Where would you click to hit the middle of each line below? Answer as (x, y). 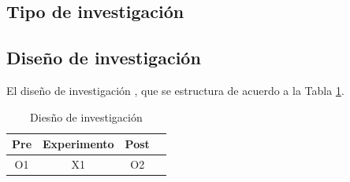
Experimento (78, 144)
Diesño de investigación (86, 116)
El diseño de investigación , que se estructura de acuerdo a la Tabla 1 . (175, 90)
